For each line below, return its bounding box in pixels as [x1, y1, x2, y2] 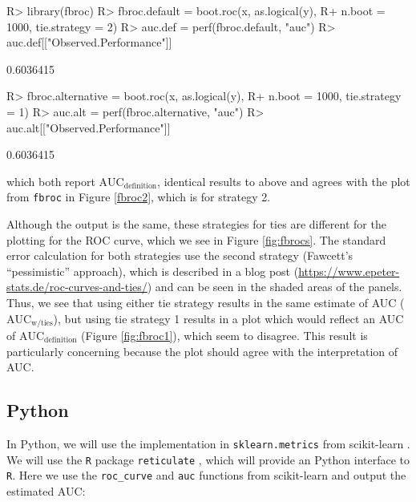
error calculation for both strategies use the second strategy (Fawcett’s [6, 247, 353, 264]
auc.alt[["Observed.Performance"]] [6, 119, 171, 136]
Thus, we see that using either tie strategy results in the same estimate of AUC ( [6, 294, 405, 310]
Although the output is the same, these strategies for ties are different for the [6, 216, 386, 232]
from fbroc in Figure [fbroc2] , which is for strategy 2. [6, 188, 271, 205]
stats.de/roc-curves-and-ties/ [6, 278, 147, 295]
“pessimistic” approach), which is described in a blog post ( [6, 262, 299, 279]
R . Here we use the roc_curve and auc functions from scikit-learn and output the [6, 467, 406, 484]
